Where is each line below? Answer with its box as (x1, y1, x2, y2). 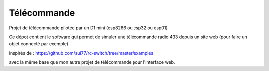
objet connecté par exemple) (9, 41, 69, 47)
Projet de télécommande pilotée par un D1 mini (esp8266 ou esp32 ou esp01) (9, 25, 168, 31)
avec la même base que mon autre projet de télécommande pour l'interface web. (9, 59, 175, 65)
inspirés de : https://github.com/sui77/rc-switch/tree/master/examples (9, 50, 154, 56)
